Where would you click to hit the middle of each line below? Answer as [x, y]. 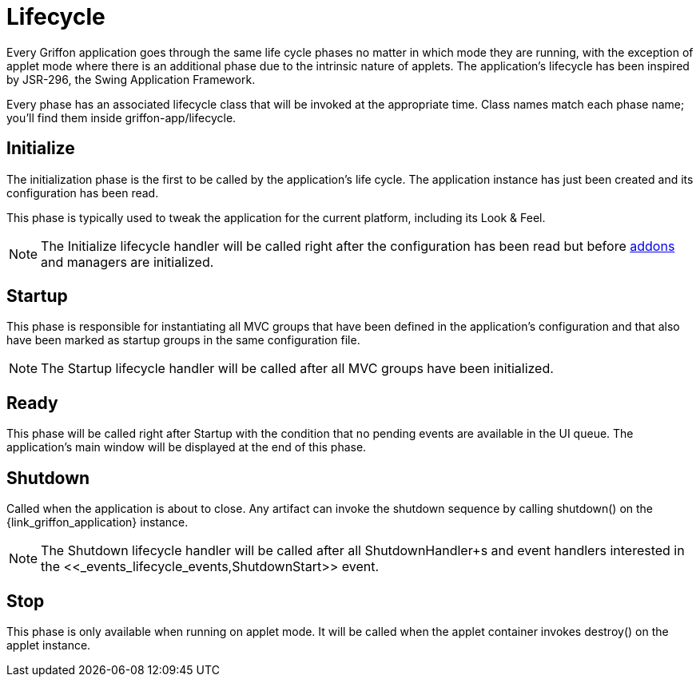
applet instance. [49, 645]
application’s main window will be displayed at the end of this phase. [187, 447]
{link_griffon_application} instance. [97, 522]
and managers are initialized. [127, 262]
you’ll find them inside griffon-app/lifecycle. [121, 117]
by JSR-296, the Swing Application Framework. [131, 79]
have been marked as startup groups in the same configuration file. [183, 340]
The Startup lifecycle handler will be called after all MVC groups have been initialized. [297, 369]
